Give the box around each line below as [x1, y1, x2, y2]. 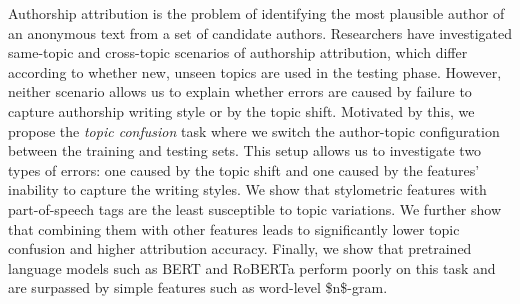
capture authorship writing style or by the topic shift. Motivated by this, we [8, 100, 475, 121]
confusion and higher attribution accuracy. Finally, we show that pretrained [8, 238, 472, 259]
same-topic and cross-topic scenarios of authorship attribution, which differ [8, 42, 468, 63]
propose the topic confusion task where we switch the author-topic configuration [8, 120, 500, 141]
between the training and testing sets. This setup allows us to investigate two [8, 140, 482, 161]
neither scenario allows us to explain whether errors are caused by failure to [8, 81, 472, 102]
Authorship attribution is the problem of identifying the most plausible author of [8, 3, 505, 23]
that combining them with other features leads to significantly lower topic [8, 218, 460, 239]
